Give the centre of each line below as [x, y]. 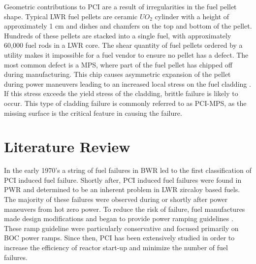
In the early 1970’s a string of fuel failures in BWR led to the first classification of [128, 170]
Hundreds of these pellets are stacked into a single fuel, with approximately [118, 35]
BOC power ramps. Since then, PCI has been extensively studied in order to [119, 238]
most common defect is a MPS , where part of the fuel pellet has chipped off [118, 64]
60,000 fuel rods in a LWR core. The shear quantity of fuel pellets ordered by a [123, 45]
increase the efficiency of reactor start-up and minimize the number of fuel [116, 247]
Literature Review [67, 147]
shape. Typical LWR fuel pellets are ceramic [71, 16]
